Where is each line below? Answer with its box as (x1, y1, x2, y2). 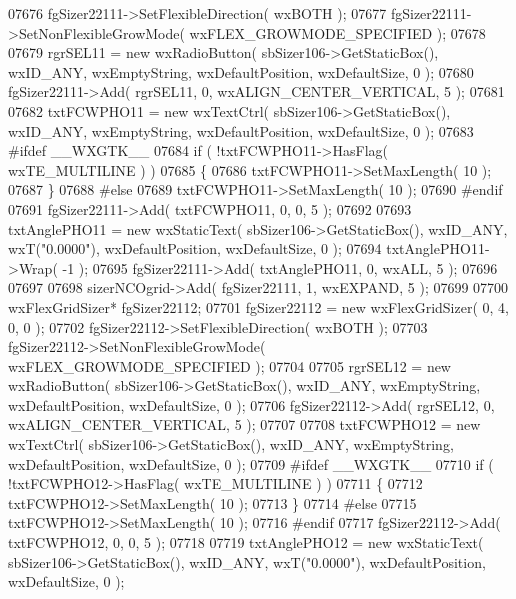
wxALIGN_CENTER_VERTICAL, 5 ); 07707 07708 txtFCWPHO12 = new (8, 414, 481, 435)
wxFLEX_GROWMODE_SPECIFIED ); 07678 (189, 22, 486, 43)
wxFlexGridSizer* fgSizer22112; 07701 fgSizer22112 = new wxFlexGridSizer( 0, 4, (8, 296, 509, 317)
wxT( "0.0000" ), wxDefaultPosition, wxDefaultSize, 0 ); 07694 (8, 238, 382, 259)
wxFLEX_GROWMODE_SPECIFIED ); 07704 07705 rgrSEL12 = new (8, 355, 451, 376)
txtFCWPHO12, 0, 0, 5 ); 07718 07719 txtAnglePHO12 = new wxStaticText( (8, 532, 484, 553)
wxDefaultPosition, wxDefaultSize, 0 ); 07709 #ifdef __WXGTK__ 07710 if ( (8, 453, 494, 474)
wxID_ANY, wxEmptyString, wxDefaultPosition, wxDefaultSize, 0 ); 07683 (8, 120, 474, 141)
